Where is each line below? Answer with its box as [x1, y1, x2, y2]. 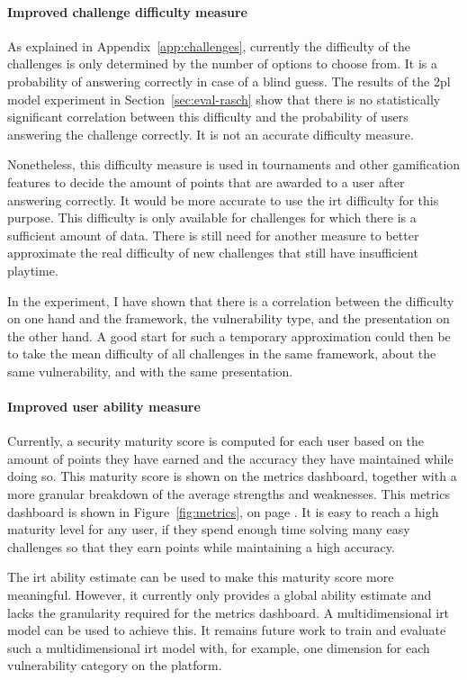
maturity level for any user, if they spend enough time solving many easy [7, 520, 410, 539]
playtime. [7, 260, 58, 279]
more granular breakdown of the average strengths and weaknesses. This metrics [7, 485, 450, 503]
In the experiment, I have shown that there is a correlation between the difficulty [7, 291, 454, 310]
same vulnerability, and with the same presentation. [7, 361, 293, 380]
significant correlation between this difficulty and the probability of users [7, 107, 409, 126]
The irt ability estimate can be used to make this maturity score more [7, 567, 394, 586]
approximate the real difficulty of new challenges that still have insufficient [7, 243, 418, 262]
